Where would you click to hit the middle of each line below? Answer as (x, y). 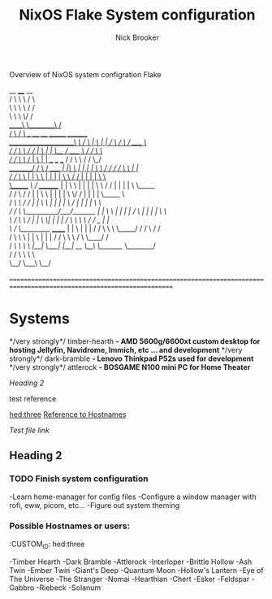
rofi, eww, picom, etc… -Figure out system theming (95, 505)
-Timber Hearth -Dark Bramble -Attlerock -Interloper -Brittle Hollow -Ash (131, 562)
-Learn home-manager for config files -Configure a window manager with (133, 497)
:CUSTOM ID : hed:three (47, 545)
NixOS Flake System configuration (137, 15)
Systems (39, 319)
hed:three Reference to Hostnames (68, 414)
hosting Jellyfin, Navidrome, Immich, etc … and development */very (126, 349)
